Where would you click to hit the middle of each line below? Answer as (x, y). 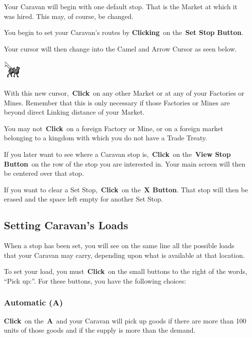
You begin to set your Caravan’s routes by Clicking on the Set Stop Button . (124, 32)
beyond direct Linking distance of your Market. (74, 112)
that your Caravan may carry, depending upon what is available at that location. (125, 255)
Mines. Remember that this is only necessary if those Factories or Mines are (117, 102)
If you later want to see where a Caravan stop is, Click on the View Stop (118, 154)
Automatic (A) (34, 302)
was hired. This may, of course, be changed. (69, 16)
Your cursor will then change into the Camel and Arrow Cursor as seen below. (120, 48)
